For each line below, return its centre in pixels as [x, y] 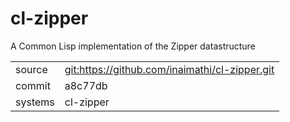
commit [33, 85]
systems [35, 102]
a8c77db [86, 85]
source [31, 69]
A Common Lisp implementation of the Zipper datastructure [133, 46]
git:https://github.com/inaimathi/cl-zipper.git [169, 69]
